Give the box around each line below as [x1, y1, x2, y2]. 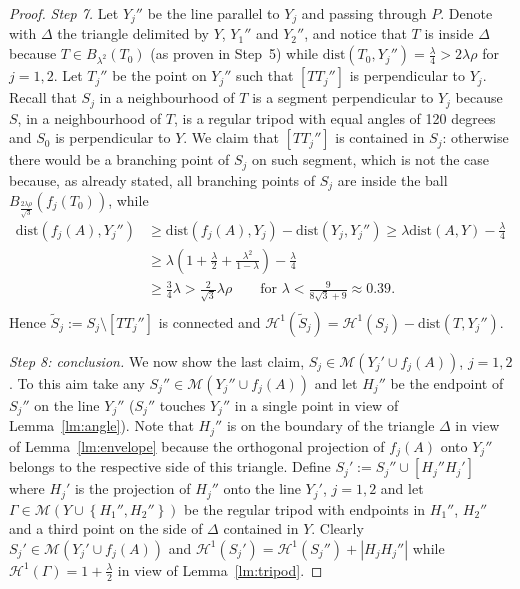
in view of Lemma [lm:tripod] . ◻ [117, 559, 323, 580]
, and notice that [304, 23, 407, 44]
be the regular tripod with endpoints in [184, 498, 426, 519]
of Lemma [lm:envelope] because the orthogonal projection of [9, 435, 385, 456]
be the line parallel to [147, 3, 280, 23]
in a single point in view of [234, 394, 399, 415]
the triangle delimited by [57, 23, 209, 44]
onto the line [223, 478, 301, 499]
